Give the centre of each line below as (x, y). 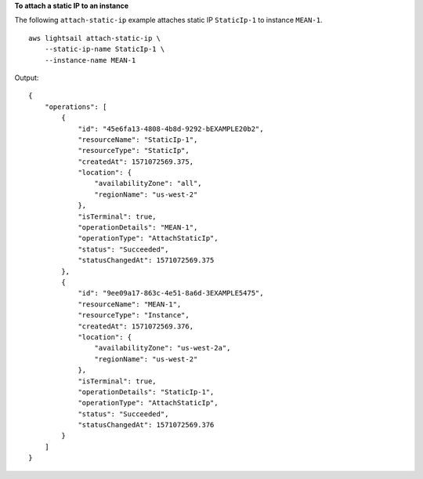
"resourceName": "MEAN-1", (130, 304)
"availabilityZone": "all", (148, 183)
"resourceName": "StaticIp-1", (138, 140)
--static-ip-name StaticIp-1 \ (105, 49)
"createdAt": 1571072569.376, (136, 326)
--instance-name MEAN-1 (90, 60)
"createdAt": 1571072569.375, (136, 161)
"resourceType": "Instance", (134, 315)
